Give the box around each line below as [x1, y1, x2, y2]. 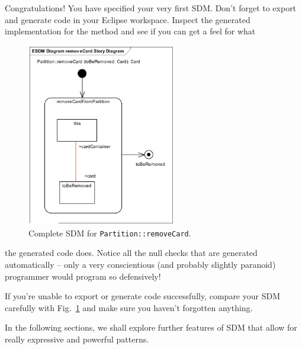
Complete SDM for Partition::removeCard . [28, 226, 191, 239]
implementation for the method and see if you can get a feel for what [5, 25, 256, 37]
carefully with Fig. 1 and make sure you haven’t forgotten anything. [5, 301, 253, 313]
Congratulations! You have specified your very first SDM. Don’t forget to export [5, 2, 297, 14]
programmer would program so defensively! [5, 270, 161, 282]
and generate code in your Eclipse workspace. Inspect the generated [5, 13, 250, 25]
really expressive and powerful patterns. [5, 333, 149, 345]
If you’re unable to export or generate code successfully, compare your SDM [5, 290, 280, 302]
